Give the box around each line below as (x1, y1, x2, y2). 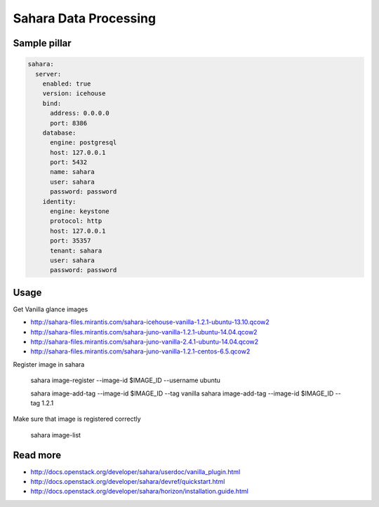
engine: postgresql (50, 139, 117, 147)
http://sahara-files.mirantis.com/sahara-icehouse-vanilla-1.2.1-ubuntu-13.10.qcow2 (30, 318, 270, 326)
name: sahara (50, 168, 95, 176)
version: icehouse (42, 90, 106, 97)
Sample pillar (13, 37, 72, 49)
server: (35, 70, 62, 78)
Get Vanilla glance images (13, 305, 88, 313)
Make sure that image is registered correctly (13, 414, 141, 424)
